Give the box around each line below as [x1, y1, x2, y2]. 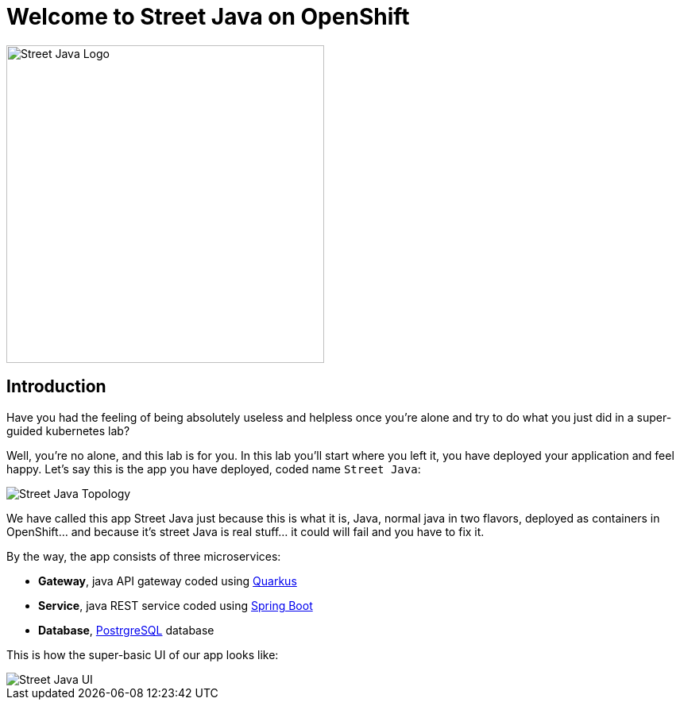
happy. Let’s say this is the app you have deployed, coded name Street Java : [6, 461, 421, 476]
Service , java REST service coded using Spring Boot [38, 598, 313, 612]
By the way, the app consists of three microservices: [6, 549, 281, 563]
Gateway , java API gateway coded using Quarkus [38, 573, 297, 588]
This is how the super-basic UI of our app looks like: [6, 647, 279, 662]
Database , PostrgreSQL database [38, 623, 214, 637]
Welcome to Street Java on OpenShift [6, 3, 410, 30]
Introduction [6, 376, 106, 397]
